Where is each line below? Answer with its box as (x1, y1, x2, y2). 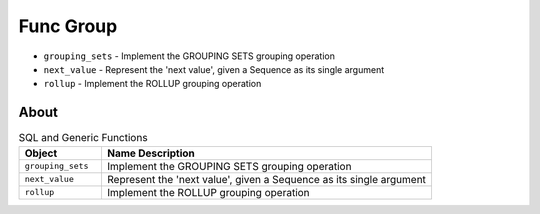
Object (24, 146, 58, 160)
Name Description (106, 146, 195, 160)
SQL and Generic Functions (18, 131, 149, 145)
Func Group (18, 15, 118, 37)
